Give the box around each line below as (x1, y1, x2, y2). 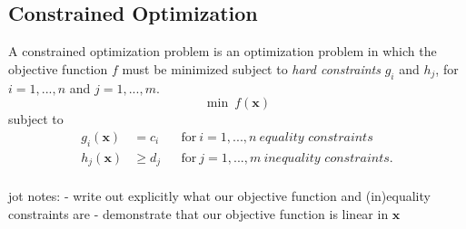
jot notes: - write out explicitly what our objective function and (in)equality (8, 186, 431, 205)
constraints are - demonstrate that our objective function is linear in (8, 204, 389, 223)
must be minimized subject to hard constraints (122, 59, 381, 78)
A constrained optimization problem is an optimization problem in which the (8, 42, 437, 61)
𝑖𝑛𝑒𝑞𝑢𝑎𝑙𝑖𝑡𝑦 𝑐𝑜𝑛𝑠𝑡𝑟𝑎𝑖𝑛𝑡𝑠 (263, 151, 390, 165)
